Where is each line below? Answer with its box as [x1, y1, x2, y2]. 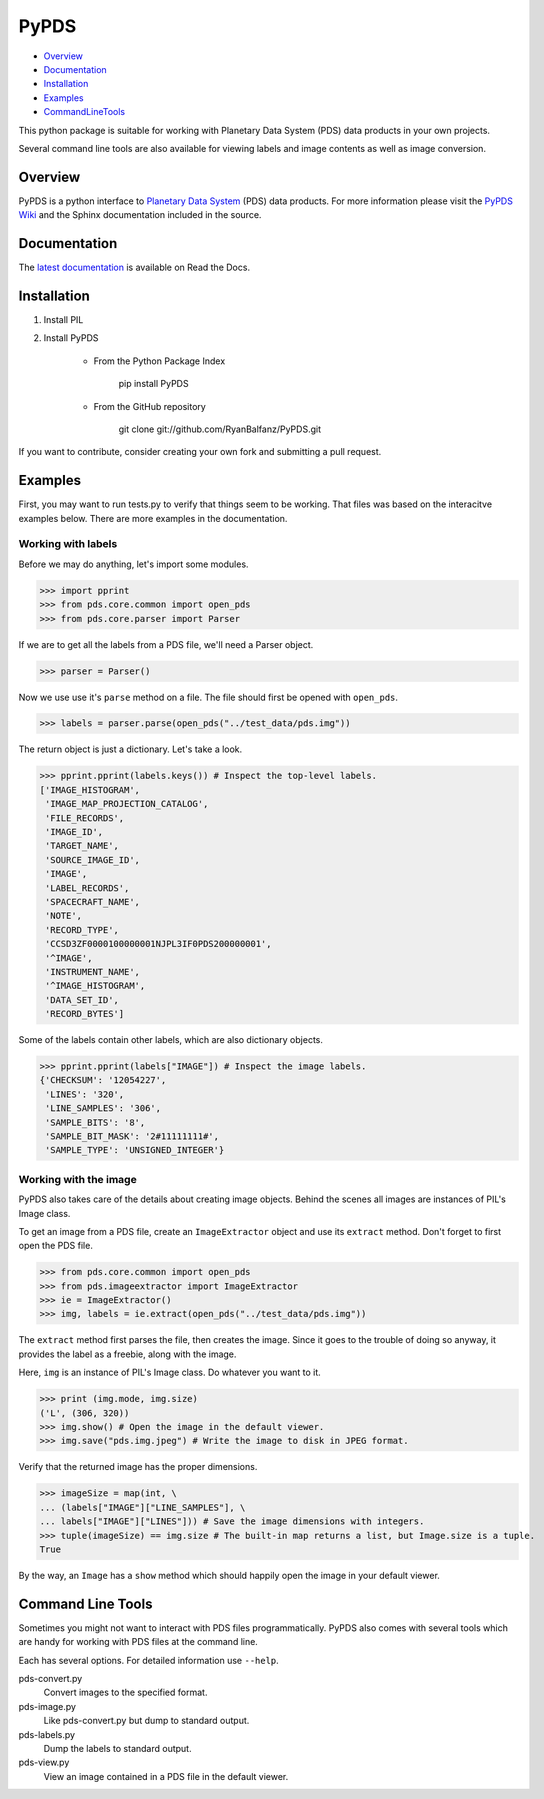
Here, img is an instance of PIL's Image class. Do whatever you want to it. [18, 1366, 322, 1379]
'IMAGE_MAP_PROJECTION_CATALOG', [45, 798, 209, 810]
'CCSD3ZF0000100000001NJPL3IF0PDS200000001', [45, 938, 272, 950]
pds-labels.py [18, 1728, 75, 1740]
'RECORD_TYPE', [45, 924, 120, 935]
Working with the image [18, 1172, 137, 1186]
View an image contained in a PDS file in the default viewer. [43, 1770, 289, 1782]
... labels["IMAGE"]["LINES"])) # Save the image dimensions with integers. [39, 1516, 425, 1527]
